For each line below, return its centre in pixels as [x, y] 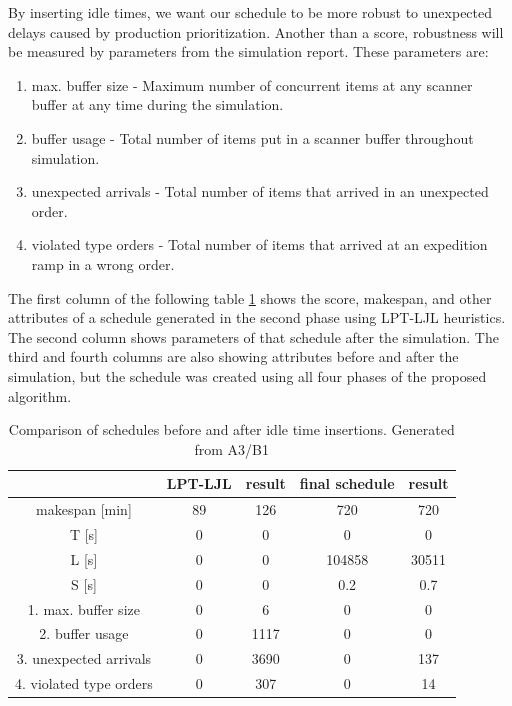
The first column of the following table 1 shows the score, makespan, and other [250, 297]
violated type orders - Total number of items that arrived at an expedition [259, 244]
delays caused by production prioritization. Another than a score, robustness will [256, 31]
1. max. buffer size [83, 608]
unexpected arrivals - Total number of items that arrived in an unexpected [260, 191]
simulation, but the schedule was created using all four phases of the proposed [247, 375]
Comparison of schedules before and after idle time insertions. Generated [231, 429]
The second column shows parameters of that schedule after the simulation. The [253, 336]
